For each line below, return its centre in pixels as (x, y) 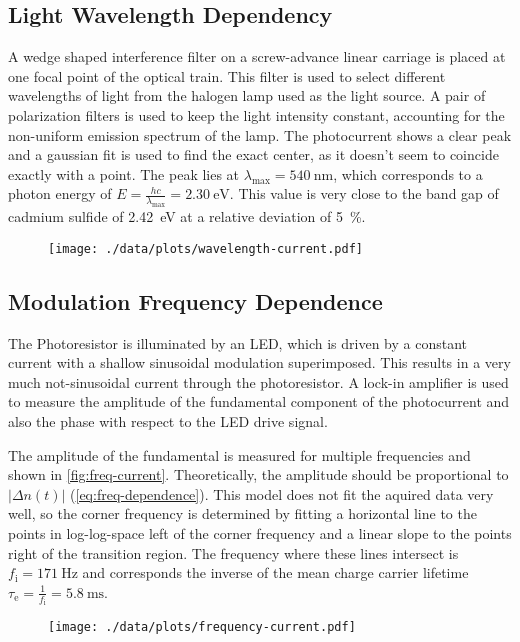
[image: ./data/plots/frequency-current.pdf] (202, 627)
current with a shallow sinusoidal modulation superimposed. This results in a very (259, 362)
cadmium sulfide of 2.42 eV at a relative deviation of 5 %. (187, 216)
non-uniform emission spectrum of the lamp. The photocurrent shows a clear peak (260, 134)
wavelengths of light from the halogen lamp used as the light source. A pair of (247, 95)
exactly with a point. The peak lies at (124, 173)
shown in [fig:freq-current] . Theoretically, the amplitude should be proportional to (258, 474)
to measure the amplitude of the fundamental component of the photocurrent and (259, 401)
